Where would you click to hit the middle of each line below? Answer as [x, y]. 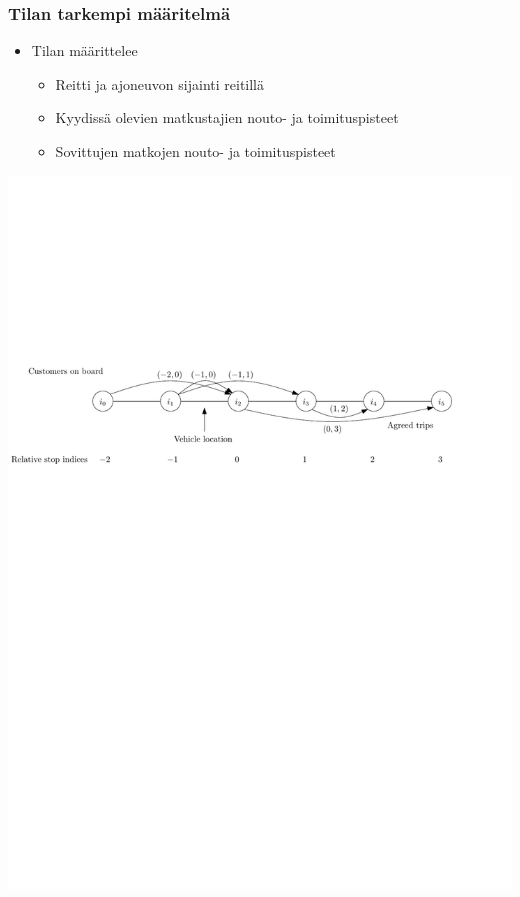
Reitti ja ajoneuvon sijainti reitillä [159, 83]
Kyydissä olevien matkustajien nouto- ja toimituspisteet [227, 117]
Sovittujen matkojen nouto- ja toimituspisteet [195, 151]
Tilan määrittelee [84, 50]
